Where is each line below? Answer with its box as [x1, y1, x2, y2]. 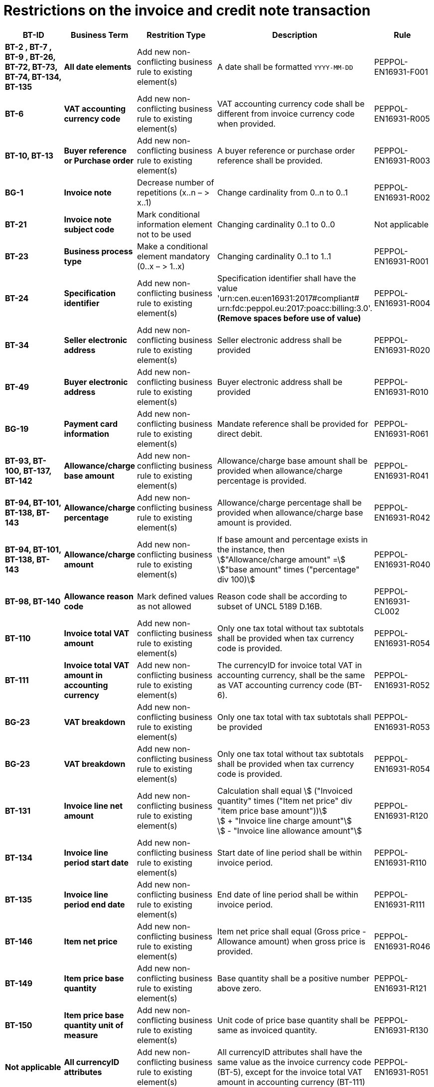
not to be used [137, 229, 191, 239]
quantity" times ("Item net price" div [217, 795, 352, 806]
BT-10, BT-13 [5, 150, 54, 161]
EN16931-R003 [374, 155, 431, 166]
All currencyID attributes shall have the [217, 1047, 362, 1057]
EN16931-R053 [374, 722, 430, 732]
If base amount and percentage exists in [217, 534, 368, 544]
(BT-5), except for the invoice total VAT [217, 1067, 363, 1077]
